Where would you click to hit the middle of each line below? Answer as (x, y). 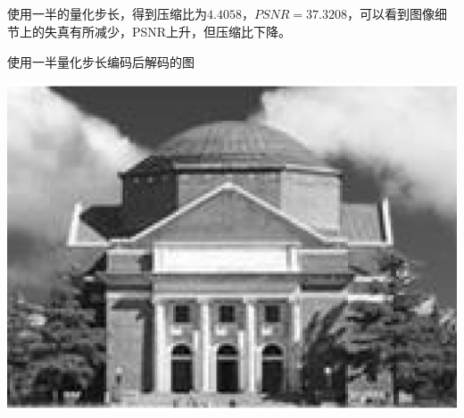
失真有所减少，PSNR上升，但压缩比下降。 (168, 31)
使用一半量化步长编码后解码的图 (101, 61)
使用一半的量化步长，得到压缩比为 (107, 14)
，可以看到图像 (390, 14)
